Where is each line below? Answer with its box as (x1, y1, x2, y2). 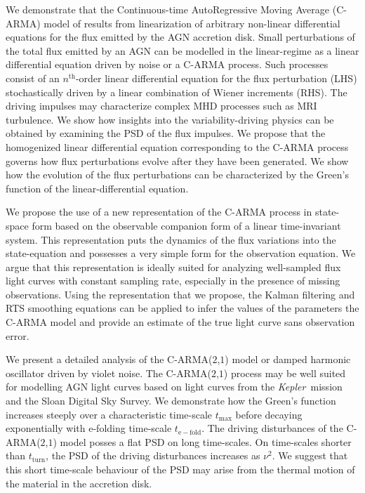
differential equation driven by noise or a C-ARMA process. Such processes (6, 57, 328, 72)
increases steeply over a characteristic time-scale (6, 407, 213, 421)
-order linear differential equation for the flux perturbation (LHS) (75, 70, 357, 85)
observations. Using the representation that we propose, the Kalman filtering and (6, 287, 355, 301)
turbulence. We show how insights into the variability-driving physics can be (6, 112, 334, 126)
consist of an (6, 70, 60, 85)
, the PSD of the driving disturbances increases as (46, 448, 260, 463)
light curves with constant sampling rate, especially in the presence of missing (6, 273, 340, 288)
